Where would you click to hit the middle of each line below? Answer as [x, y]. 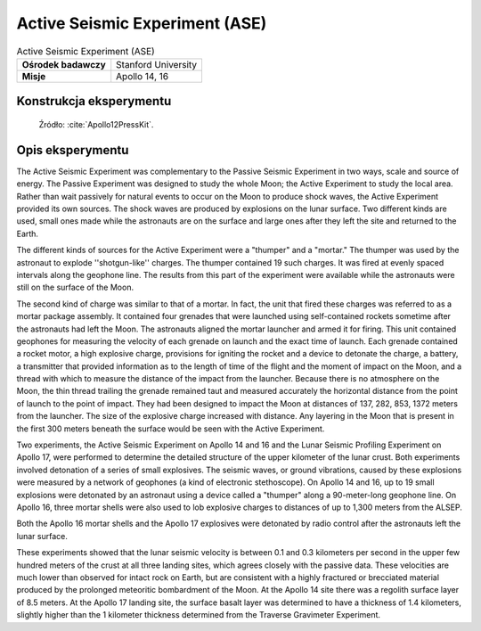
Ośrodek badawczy [64, 64]
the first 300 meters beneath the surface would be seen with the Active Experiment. [171, 429]
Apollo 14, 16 [143, 76]
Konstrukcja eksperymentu [94, 101]
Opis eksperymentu [73, 150]
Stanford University [157, 64]
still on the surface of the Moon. [75, 287]
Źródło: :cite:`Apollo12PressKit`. [96, 124]
